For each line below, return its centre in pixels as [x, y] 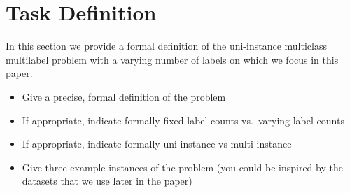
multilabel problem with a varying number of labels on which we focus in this [172, 59]
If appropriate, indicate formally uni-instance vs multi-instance [157, 144]
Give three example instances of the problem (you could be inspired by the [182, 167]
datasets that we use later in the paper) [107, 181]
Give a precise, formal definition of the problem [124, 96]
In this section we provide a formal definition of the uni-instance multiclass [166, 46]
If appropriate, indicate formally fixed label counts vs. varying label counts [183, 120]
